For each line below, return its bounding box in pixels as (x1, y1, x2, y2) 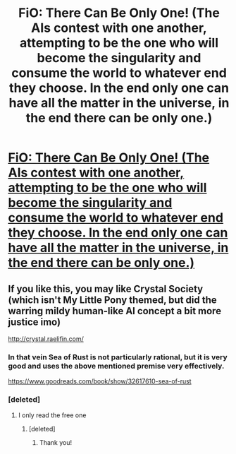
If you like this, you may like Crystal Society (8, 282, 204, 294)
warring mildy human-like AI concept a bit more (8, 305, 221, 317)
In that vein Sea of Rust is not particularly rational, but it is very (8, 352, 228, 362)
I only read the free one (18, 411, 87, 419)
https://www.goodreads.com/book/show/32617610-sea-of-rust (8, 377, 192, 386)
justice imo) (8, 316, 61, 328)
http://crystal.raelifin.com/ (8, 335, 84, 343)
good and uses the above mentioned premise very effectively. (8, 361, 225, 371)
